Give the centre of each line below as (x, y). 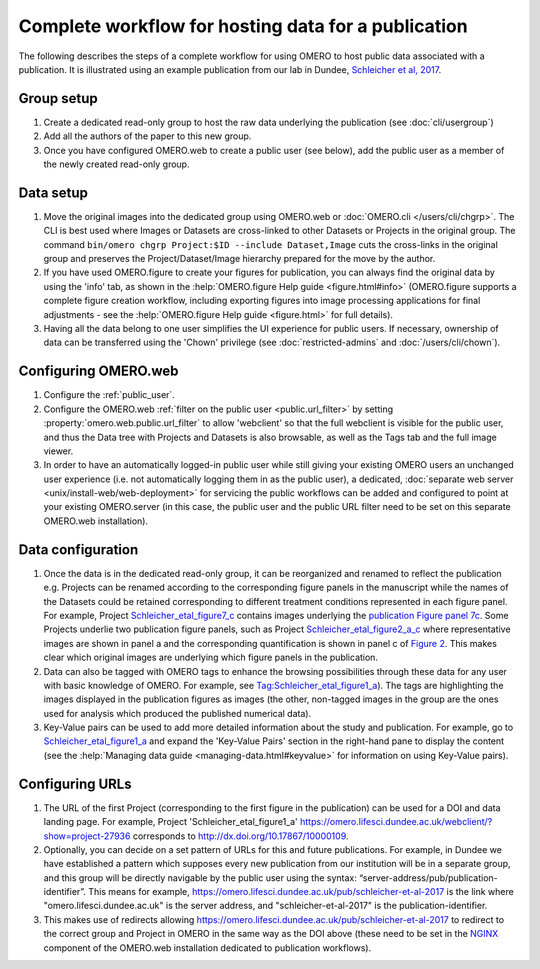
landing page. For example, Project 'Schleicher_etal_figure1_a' (171, 822)
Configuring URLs (75, 783)
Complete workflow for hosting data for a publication (243, 26)
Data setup (53, 192)
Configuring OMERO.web (98, 371)
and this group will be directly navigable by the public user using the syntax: (200, 877)
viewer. (58, 451)
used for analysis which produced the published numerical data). (177, 713)
